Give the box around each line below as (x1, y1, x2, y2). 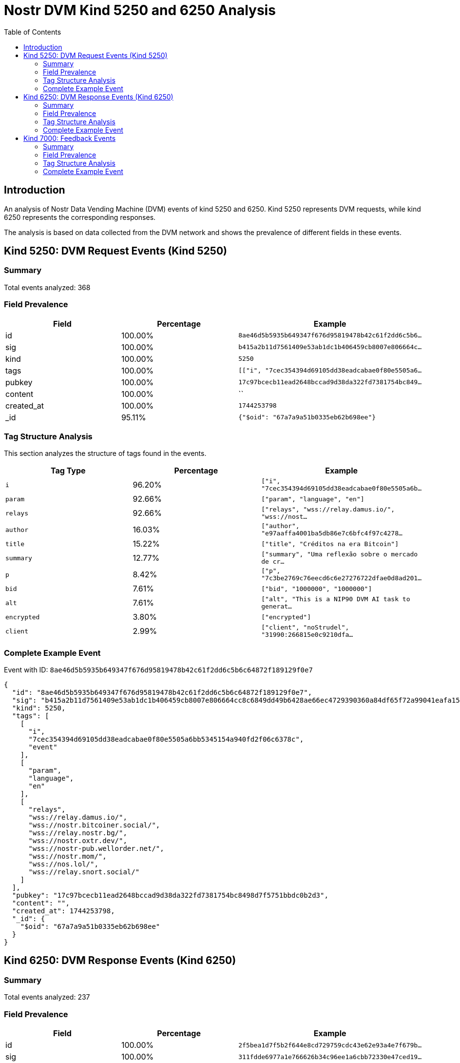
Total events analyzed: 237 (4, 993, 90, 1002)
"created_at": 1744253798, (12, 907, 115, 915)
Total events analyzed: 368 (4, 283, 91, 292)
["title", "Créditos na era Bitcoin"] (261, 540, 399, 548)
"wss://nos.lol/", (28, 860, 98, 868)
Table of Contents (4, 27, 61, 36)
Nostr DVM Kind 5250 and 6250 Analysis (4, 2, 276, 19)
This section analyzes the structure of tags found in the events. (4, 449, 207, 458)
